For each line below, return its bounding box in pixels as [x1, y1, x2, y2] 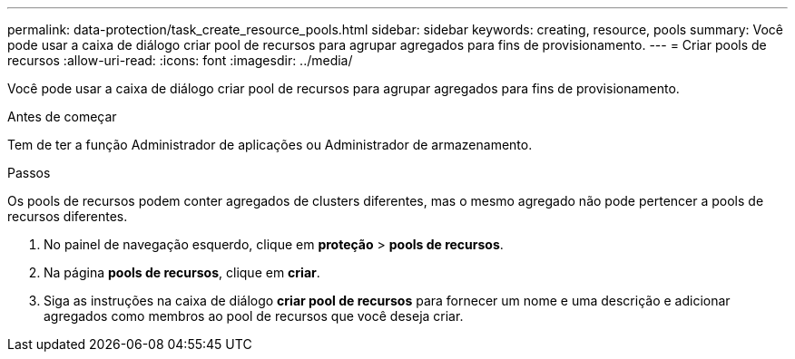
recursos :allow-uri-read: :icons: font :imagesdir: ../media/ [7, 53, 353, 68]
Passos [7, 165, 51, 180]
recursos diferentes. [7, 209, 128, 224]
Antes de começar [7, 109, 117, 124]
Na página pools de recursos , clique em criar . [44, 265, 320, 280]
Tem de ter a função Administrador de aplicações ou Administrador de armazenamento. [7, 137, 533, 152]
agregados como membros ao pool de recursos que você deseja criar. [44, 308, 464, 324]
